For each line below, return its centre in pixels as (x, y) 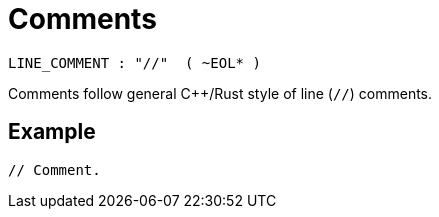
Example (52, 132)
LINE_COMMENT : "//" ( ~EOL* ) (134, 62)
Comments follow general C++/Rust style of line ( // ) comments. (220, 93)
